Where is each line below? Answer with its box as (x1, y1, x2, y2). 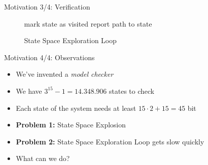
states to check (109, 85, 154, 96)
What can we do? (16, 153, 70, 163)
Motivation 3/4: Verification (4, 2, 90, 12)
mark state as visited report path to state (24, 18, 152, 29)
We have (16, 85, 42, 96)
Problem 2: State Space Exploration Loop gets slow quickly (16, 136, 204, 146)
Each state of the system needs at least (16, 102, 136, 113)
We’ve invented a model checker (16, 69, 114, 79)
